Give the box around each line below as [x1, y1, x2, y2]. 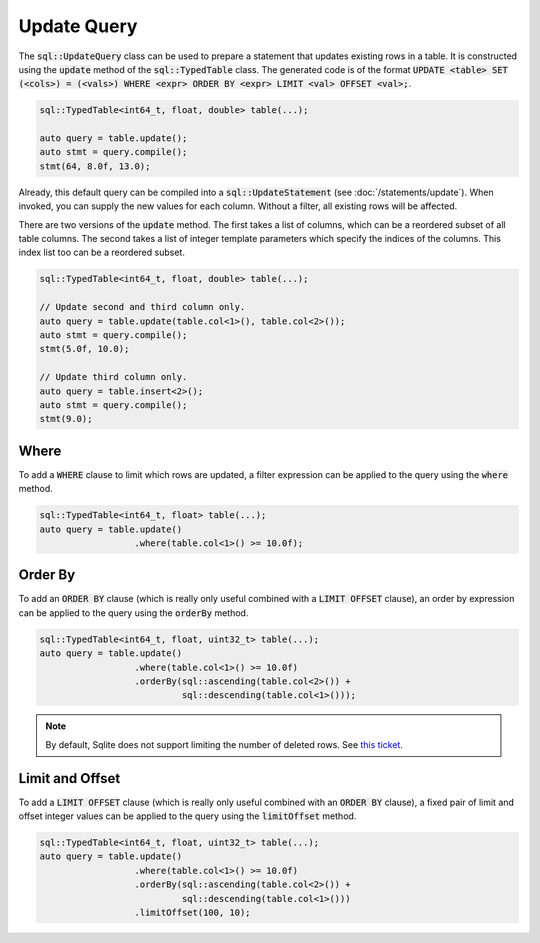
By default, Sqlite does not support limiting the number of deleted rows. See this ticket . [45, 738, 404, 750]
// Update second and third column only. [39, 301, 246, 313]
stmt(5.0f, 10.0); [39, 343, 130, 355]
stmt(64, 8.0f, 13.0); [39, 160, 151, 172]
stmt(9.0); [39, 413, 93, 425]
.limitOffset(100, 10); [134, 907, 251, 919]
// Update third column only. [39, 371, 188, 383]
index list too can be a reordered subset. [18, 246, 185, 259]
